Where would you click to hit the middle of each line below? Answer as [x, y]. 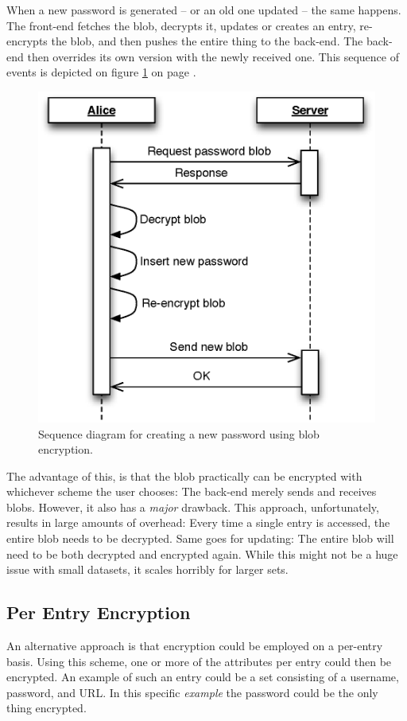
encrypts [27, 41]
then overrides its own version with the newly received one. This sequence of [213, 56]
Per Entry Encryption [99, 612]
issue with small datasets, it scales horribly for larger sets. [147, 569]
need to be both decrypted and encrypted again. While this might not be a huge [202, 553]
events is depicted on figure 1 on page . [101, 72]
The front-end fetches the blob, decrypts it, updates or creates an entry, [181, 25]
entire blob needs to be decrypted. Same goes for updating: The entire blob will [200, 538]
